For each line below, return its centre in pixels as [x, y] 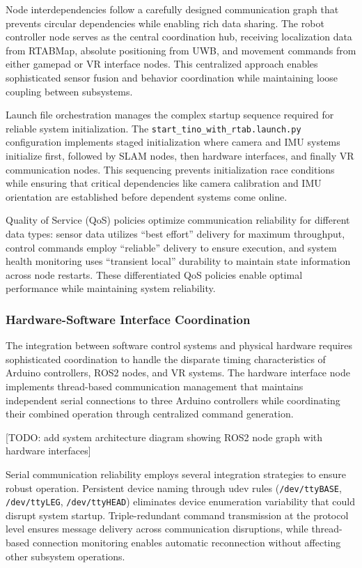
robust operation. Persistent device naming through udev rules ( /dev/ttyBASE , [174, 488]
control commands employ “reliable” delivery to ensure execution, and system [171, 247]
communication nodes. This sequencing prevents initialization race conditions [170, 169]
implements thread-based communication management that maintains [155, 386]
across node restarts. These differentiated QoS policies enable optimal [154, 274]
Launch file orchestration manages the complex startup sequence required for [170, 115]
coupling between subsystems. [69, 91]
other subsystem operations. [65, 556]
